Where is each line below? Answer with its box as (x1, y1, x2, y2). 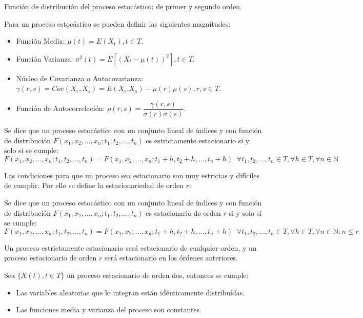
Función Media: (16, 35, 65, 46)
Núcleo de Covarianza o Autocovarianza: (16, 72, 144, 83)
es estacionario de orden (146, 207, 221, 218)
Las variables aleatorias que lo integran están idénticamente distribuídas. (16, 287, 245, 297)
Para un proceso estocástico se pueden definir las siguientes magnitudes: (4, 18, 231, 29)
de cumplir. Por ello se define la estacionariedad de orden (4, 180, 184, 191)
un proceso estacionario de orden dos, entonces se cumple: (67, 269, 249, 280)
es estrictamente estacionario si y (146, 135, 250, 145)
